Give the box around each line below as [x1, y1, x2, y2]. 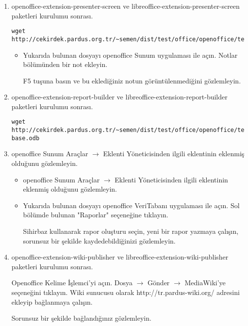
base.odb [11, 134, 40, 142]
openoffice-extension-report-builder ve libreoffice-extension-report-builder [11, 92, 228, 102]
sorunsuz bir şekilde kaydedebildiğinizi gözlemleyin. [23, 235, 176, 245]
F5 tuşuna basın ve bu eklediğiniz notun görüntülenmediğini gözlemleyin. [23, 75, 241, 85]
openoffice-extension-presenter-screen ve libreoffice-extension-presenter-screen [11, 1, 240, 11]
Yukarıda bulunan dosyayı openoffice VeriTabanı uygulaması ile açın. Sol [23, 200, 240, 210]
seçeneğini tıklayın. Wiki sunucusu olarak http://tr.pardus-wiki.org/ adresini [11, 287, 240, 297]
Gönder [148, 277, 170, 288]
